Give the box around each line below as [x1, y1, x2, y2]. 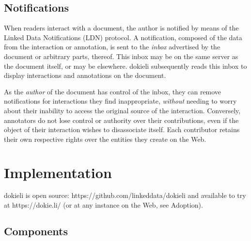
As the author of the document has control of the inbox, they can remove [4, 86, 221, 96]
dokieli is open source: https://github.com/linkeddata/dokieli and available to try [4, 190, 246, 200]
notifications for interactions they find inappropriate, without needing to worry [4, 96, 237, 106]
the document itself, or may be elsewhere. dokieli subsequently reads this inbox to [4, 60, 247, 71]
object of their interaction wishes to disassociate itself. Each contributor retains [4, 124, 240, 135]
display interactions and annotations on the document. [4, 70, 166, 80]
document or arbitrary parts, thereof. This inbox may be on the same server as [4, 51, 238, 61]
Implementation [4, 162, 112, 182]
